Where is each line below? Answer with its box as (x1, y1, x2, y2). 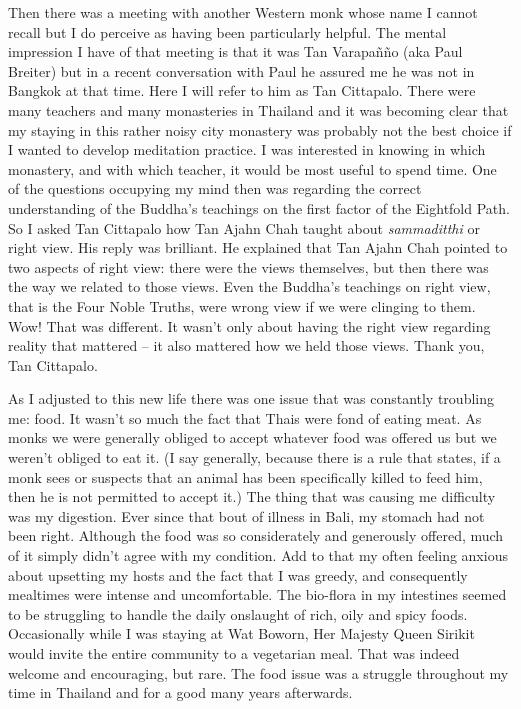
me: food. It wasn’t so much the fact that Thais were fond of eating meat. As (8, 407, 482, 428)
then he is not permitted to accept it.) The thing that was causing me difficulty (8, 486, 496, 507)
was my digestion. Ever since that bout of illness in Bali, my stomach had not (8, 505, 485, 526)
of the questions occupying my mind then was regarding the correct (8, 178, 422, 199)
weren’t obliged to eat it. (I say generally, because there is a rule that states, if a (8, 447, 501, 468)
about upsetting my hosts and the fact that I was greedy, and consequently (8, 564, 468, 585)
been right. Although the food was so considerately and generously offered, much (8, 525, 504, 546)
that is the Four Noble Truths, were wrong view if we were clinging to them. (8, 295, 476, 316)
